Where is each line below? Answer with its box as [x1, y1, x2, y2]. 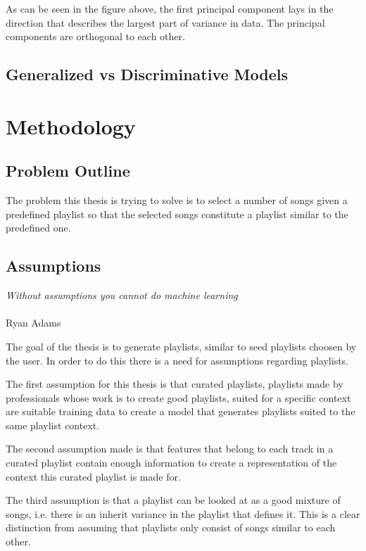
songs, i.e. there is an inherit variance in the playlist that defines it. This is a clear [6, 506, 360, 521]
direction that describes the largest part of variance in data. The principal [6, 15, 325, 30]
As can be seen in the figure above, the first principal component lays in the [6, 1, 334, 15]
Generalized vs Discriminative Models [6, 63, 288, 85]
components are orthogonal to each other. [6, 29, 185, 44]
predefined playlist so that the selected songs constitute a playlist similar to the [6, 206, 348, 221]
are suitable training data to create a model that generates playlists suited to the [6, 404, 355, 419]
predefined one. [6, 220, 71, 235]
